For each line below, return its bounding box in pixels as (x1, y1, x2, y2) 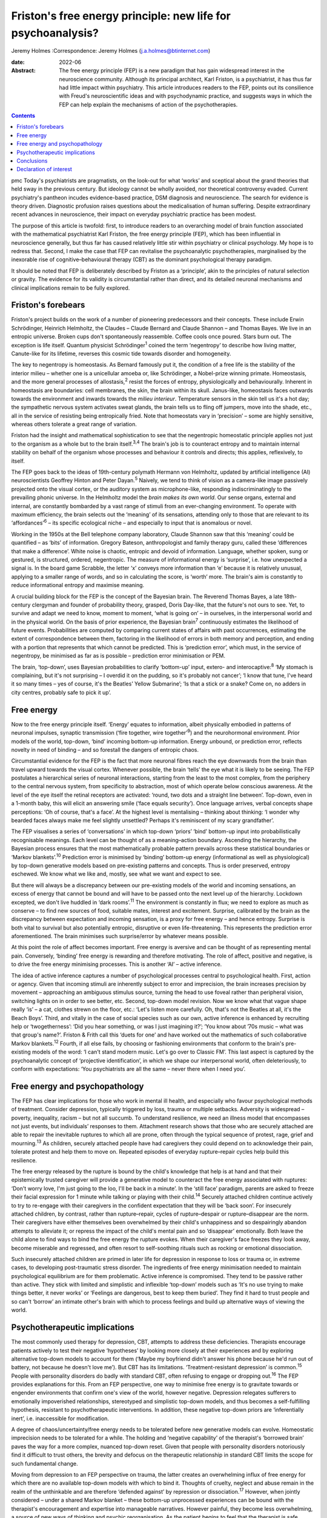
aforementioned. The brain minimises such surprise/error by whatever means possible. (11, 933, 228, 940)
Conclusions (16, 157, 48, 165)
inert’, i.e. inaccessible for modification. (11, 1415, 109, 1422)
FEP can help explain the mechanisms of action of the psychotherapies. (59, 101, 238, 108)
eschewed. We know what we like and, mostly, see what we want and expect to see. (11, 870, 222, 877)
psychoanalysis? (11, 26, 99, 39)
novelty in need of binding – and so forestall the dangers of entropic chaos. (11, 746, 199, 753)
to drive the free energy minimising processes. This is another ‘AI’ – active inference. (11, 961, 222, 968)
